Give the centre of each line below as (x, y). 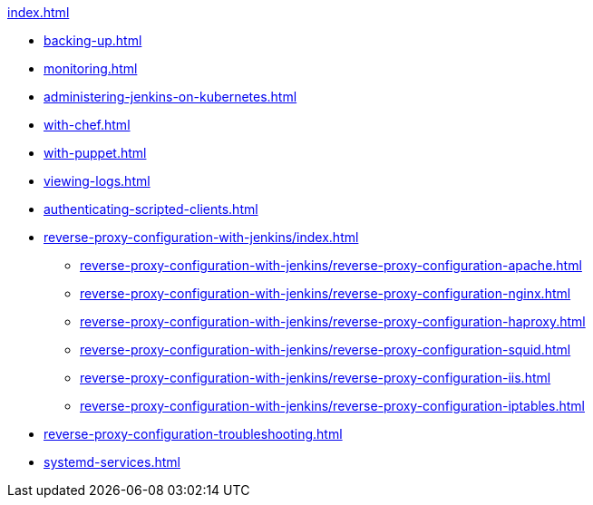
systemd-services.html (112, 462)
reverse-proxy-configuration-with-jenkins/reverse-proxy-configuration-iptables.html (332, 406)
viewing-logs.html (97, 181)
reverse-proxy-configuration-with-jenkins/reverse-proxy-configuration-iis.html (316, 378)
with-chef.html (87, 125)
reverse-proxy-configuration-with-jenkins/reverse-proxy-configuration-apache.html (331, 265)
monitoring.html (91, 68)
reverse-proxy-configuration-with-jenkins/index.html (201, 237)
